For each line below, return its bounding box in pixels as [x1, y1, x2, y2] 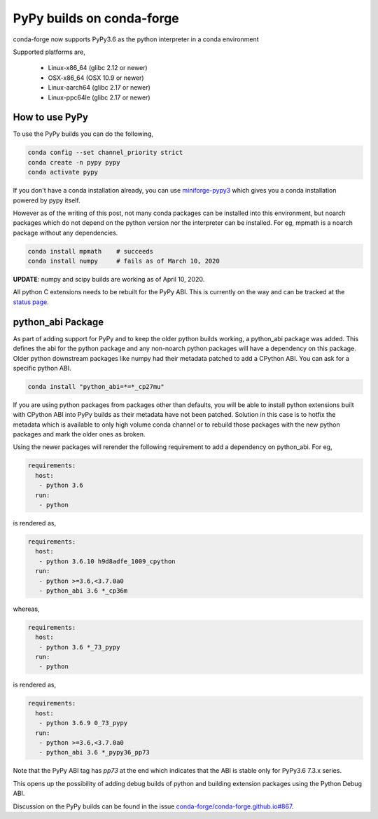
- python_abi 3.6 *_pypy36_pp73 [38, 748, 150, 757]
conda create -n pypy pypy [27, 158, 120, 166]
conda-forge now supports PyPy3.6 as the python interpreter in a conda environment [13, 35, 259, 43]
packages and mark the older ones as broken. [13, 430, 146, 439]
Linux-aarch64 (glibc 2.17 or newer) [48, 83, 150, 92]
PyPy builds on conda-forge [13, 11, 180, 26]
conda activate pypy [27, 168, 98, 177]
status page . [13, 298, 49, 306]
